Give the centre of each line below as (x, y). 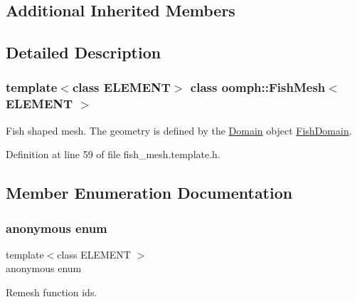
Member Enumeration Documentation (149, 193)
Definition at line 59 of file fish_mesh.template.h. (113, 154)
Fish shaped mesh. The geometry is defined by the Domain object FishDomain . (179, 130)
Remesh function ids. (52, 292)
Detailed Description (84, 52)
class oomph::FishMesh (258, 87)
